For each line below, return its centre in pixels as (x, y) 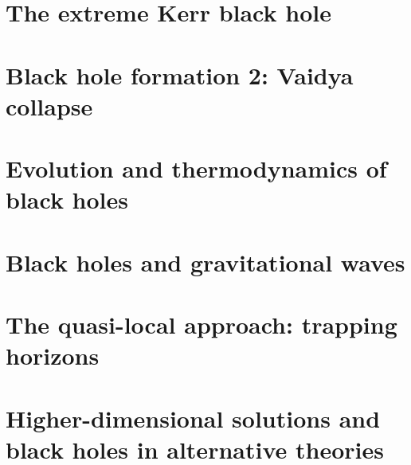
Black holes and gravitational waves (205, 262)
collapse (49, 106)
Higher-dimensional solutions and (193, 418)
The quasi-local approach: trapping (202, 324)
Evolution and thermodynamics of (196, 168)
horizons (53, 356)
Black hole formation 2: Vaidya (180, 74)
